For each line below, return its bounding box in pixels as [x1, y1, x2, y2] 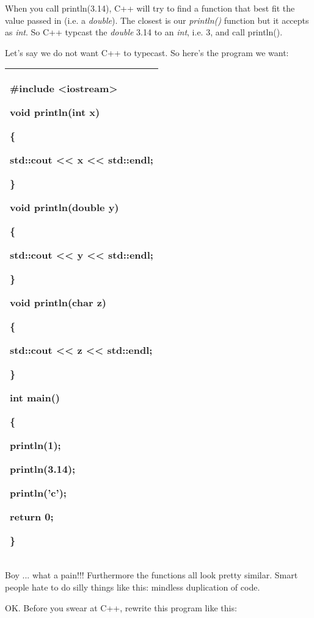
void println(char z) [10, 295, 106, 310]
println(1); [10, 438, 61, 453]
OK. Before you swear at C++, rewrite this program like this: [5, 601, 237, 614]
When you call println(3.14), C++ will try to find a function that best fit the [5, 2, 295, 14]
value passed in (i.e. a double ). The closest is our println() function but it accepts [5, 13, 309, 26]
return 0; [10, 509, 54, 524]
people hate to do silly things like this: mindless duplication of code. [5, 580, 260, 593]
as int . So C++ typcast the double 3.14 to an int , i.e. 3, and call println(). [5, 26, 283, 38]
